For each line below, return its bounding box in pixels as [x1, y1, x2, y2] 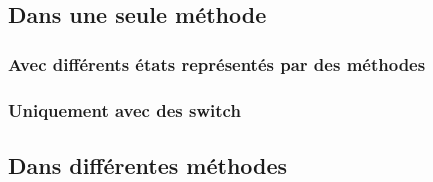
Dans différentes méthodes [8, 149, 288, 180]
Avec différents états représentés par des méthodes [8, 51, 426, 76]
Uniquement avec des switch [8, 97, 241, 122]
